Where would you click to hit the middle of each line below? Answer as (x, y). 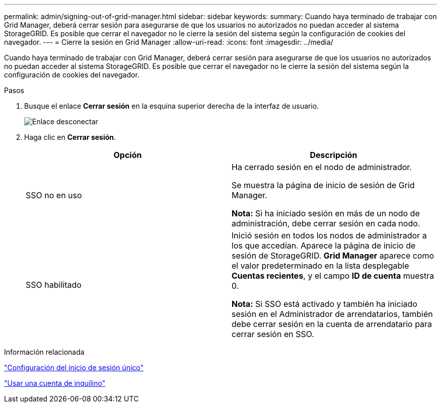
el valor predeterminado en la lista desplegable (320, 266)
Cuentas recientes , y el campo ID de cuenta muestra (333, 276)
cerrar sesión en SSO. (273, 334)
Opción (128, 155)
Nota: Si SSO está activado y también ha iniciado (324, 304)
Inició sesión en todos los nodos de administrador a (329, 235)
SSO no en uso (54, 195)
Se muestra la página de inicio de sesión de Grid (323, 185)
